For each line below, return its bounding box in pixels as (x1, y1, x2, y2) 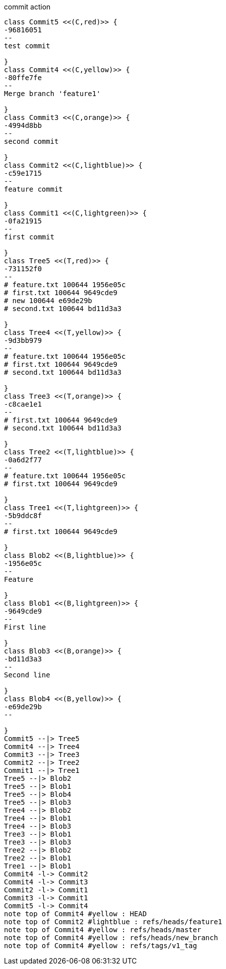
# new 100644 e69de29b (4, 297, 93, 305)
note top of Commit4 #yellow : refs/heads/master (4, 926, 202, 934)
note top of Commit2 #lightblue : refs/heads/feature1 (4, 918, 223, 926)
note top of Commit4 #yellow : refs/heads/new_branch (4, 934, 218, 942)
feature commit (4, 185, 63, 193)
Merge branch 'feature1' (4, 90, 101, 98)
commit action (4, 2, 51, 11)
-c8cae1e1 (4, 400, 42, 408)
